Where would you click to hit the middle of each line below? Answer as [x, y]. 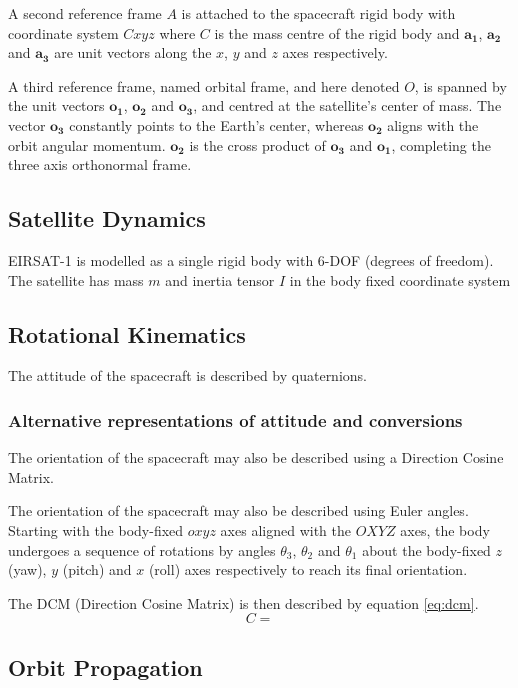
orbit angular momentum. [87, 144]
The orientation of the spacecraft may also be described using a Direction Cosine [256, 457]
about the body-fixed [426, 549]
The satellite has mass [76, 279]
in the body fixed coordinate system [400, 279]
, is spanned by [460, 85]
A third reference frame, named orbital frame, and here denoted [204, 85]
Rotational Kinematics [127, 333]
